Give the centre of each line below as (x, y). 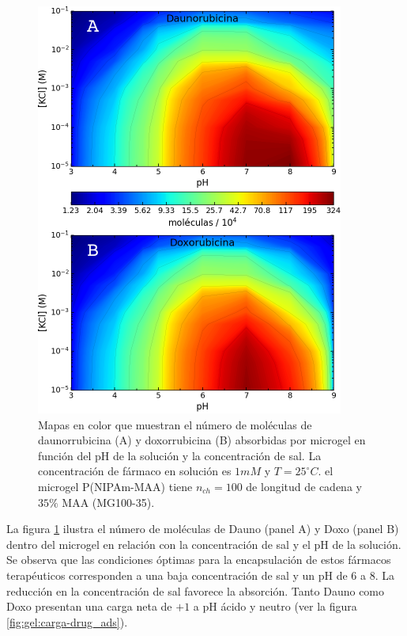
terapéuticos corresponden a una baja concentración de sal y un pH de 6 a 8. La (200, 575)
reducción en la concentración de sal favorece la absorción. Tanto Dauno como (196, 590)
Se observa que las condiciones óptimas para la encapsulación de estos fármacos (199, 560)
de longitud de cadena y (304, 486)
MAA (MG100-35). (108, 502)
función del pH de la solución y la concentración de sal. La (180, 455)
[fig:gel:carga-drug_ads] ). (67, 621)
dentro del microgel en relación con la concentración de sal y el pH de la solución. (204, 544)
